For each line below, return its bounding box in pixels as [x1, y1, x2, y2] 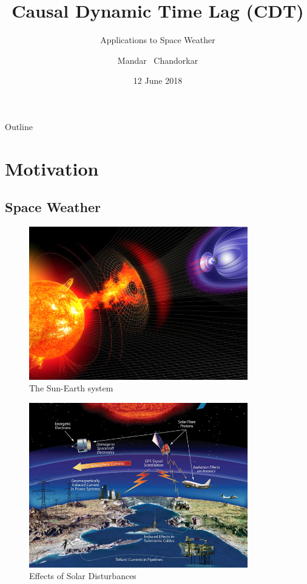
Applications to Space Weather [100, 33, 215, 46]
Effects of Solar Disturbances [29, 569, 137, 582]
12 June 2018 [133, 74, 183, 87]
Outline [5, 120, 33, 132]
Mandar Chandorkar [117, 53, 198, 66]
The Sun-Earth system [29, 382, 113, 394]
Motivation [5, 156, 99, 180]
